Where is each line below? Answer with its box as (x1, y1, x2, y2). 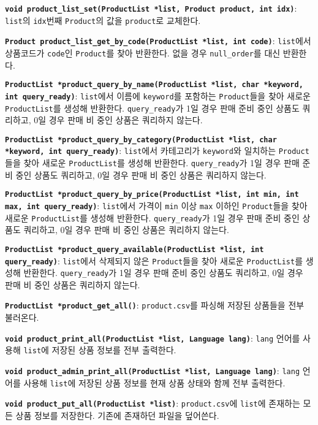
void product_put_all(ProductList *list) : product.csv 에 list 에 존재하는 (5, 397, 300, 410)
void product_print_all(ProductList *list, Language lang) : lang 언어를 (5, 331, 300, 344)
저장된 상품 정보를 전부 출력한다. (51, 343, 176, 356)
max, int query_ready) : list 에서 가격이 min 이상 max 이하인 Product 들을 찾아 (5, 199, 308, 212)
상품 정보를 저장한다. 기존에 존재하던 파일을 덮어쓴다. (15, 409, 219, 421)
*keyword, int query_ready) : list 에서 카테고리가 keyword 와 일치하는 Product (5, 144, 309, 157)
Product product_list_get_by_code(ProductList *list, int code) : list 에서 (5, 34, 311, 47)
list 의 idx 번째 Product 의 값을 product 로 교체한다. (5, 13, 201, 26)
